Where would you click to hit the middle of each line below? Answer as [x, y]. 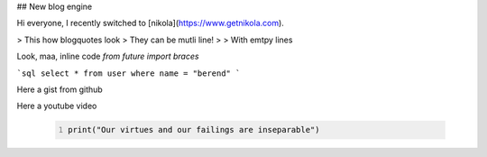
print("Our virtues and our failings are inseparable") [194, 130]
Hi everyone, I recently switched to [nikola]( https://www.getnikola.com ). [150, 23]
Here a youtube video [57, 106]
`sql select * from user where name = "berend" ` [129, 73]
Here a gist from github [60, 89]
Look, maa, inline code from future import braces [108, 56]
